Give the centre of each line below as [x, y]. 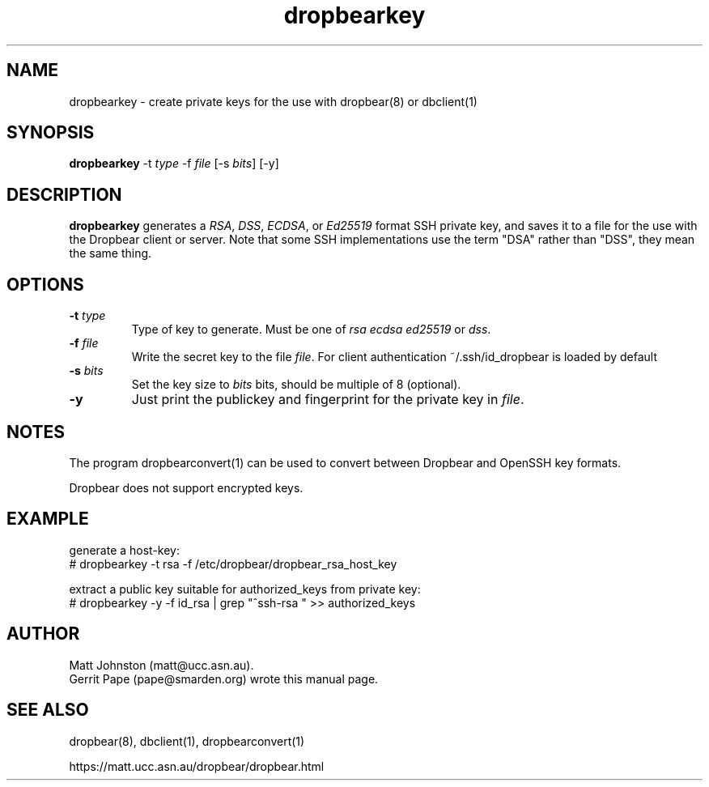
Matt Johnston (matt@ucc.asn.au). [161, 665]
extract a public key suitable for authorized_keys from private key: [245, 589]
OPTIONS [45, 284]
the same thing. [110, 253]
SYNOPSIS [51, 133]
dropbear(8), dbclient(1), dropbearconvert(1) [187, 741]
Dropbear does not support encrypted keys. [186, 487]
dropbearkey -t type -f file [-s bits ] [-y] [174, 164]
